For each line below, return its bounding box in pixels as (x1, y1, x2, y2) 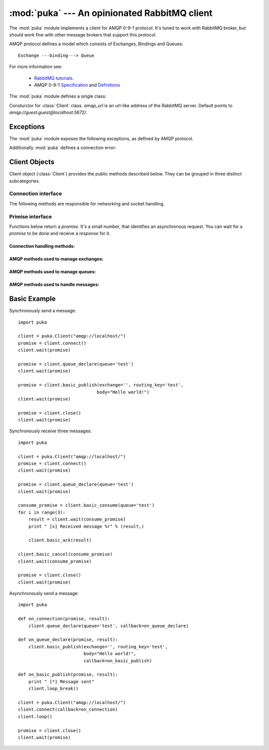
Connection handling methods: (9, 243, 75, 249)
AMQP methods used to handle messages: (9, 282, 100, 288)
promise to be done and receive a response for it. (9, 230, 111, 236)
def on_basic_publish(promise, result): (18, 672, 118, 678)
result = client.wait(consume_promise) (28, 517, 126, 522)
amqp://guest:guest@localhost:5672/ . (9, 110, 88, 116)
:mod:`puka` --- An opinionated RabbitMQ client (9, 7, 213, 18)
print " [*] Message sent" (28, 679, 95, 684)
